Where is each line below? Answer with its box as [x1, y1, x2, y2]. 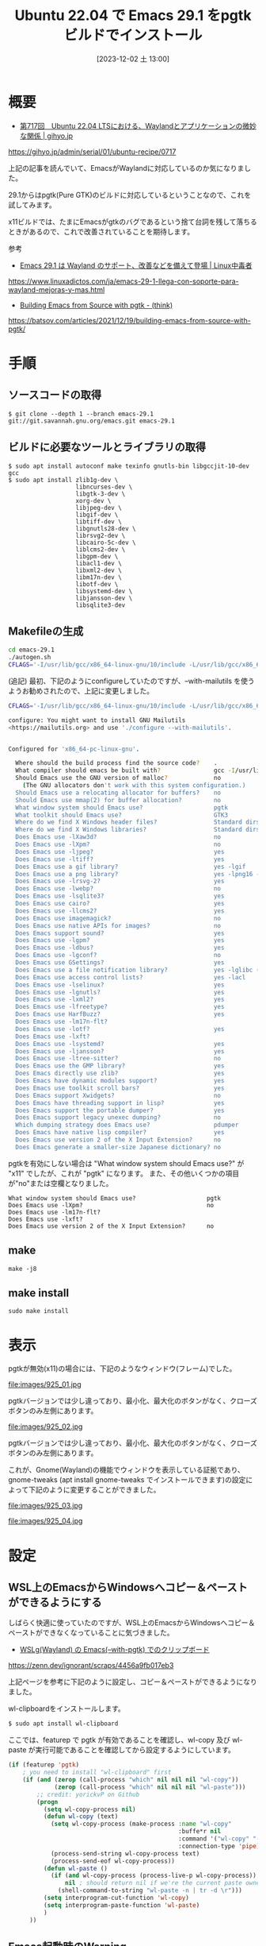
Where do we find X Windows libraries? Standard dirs [15, 826, 260, 834]
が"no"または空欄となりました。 [8, 1178, 113, 1187]
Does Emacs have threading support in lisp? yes [15, 1098, 225, 1107]
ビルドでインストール [63, 26, 203, 44]
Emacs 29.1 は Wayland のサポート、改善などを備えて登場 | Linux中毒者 [19, 261, 253, 270]
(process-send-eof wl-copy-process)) [50, 1857, 176, 1865]
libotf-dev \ [75, 580, 119, 588]
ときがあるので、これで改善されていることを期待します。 [8, 226, 195, 236]
